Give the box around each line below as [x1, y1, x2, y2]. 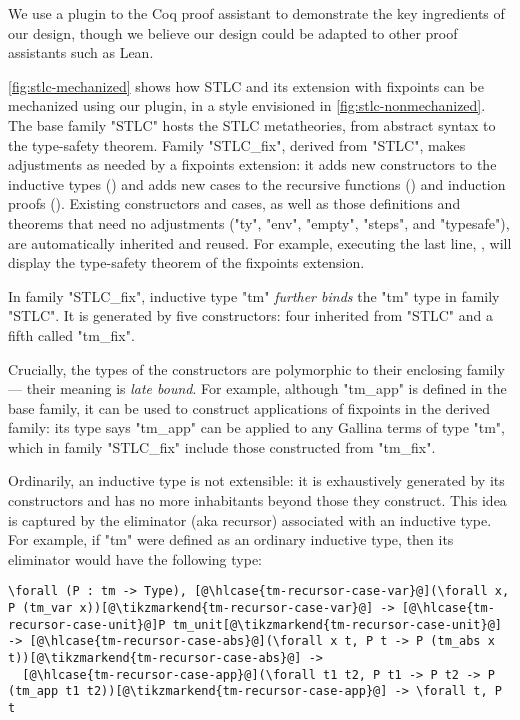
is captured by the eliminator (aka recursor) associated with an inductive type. [8, 509, 492, 530]
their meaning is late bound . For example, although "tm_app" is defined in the [26, 378, 507, 399]
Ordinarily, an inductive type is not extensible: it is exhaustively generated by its [8, 470, 505, 491]
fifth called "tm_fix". [8, 324, 135, 345]
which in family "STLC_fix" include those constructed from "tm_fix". [8, 436, 436, 457]
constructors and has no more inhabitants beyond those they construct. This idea [8, 490, 507, 511]
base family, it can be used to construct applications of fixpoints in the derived [8, 397, 490, 418]
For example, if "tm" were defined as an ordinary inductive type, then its [8, 529, 454, 550]
